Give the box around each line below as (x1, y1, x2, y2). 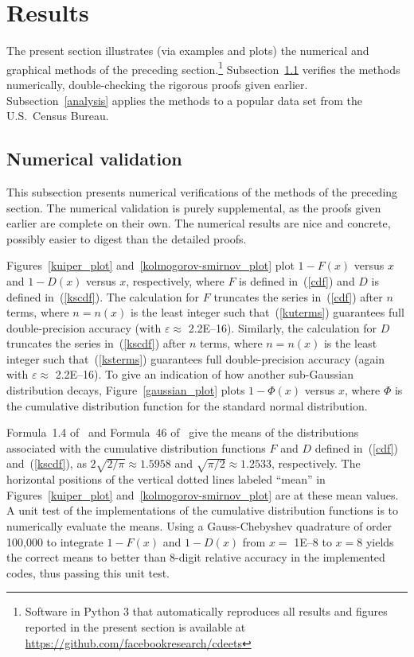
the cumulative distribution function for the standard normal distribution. (6, 397, 368, 414)
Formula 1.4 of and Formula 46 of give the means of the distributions (6, 424, 359, 441)
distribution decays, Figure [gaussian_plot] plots (6, 382, 245, 398)
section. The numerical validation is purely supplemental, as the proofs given (6, 199, 381, 216)
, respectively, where (126, 272, 225, 289)
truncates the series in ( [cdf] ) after (213, 288, 383, 305)
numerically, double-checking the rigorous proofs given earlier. (6, 76, 308, 92)
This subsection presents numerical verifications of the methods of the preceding (6, 183, 398, 200)
